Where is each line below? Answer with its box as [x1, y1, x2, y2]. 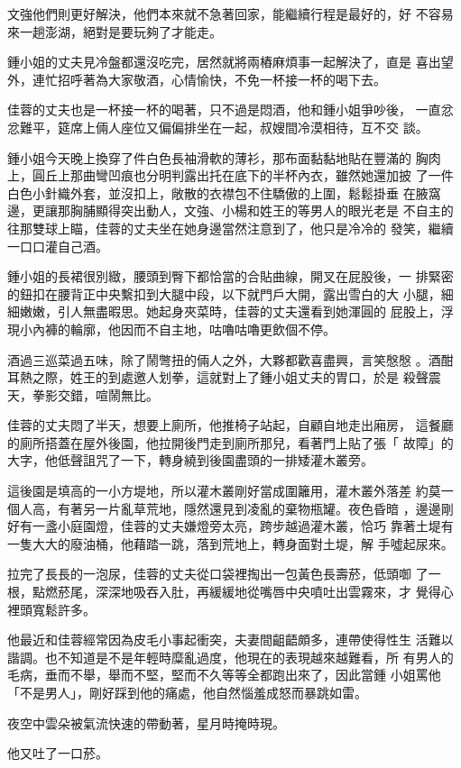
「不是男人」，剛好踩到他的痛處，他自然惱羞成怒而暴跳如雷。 [7, 683, 367, 701]
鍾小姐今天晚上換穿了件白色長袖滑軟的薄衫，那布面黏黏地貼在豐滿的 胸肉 [7, 148, 441, 167]
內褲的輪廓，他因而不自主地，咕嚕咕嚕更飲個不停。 [32, 319, 336, 338]
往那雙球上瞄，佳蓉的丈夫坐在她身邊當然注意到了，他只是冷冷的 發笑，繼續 [7, 218, 454, 237]
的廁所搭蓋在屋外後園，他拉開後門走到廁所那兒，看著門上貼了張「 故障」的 [7, 433, 454, 452]
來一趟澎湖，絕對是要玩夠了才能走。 [7, 22, 222, 41]
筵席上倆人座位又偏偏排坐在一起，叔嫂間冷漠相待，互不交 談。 [57, 117, 429, 136]
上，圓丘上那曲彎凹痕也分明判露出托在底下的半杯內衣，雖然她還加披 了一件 [7, 166, 454, 185]
